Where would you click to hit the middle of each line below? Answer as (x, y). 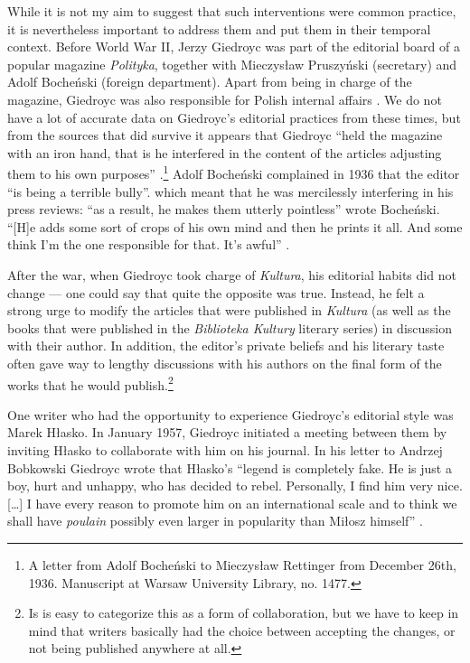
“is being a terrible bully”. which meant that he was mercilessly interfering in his (230, 191)
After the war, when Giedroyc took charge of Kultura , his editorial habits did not (232, 274)
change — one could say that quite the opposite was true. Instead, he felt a (216, 292)
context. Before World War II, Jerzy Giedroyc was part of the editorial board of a (234, 47)
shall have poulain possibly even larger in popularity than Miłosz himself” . (215, 521)
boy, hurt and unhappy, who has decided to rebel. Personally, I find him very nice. (235, 486)
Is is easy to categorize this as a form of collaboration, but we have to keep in (244, 613)
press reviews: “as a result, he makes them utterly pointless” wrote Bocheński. (224, 209)
